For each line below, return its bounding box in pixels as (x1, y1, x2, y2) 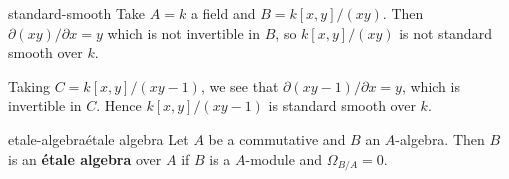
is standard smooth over (268, 95, 416, 116)
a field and (190, 3, 256, 23)
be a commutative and (208, 128, 346, 149)
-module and (245, 148, 323, 169)
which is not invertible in (107, 22, 261, 43)
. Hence (96, 95, 142, 116)
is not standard (399, 22, 492, 43)
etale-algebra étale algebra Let (8, 128, 189, 149)
